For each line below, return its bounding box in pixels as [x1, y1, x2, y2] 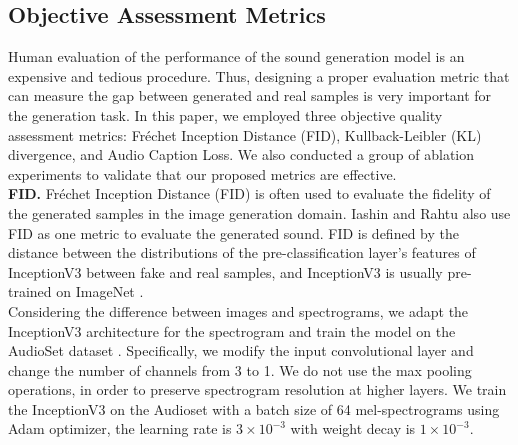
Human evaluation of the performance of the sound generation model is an [8, 46, 465, 67]
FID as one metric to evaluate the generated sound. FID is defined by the [8, 222, 459, 243]
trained [8, 281, 52, 302]
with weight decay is [290, 418, 416, 439]
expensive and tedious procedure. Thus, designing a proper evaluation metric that [8, 65, 510, 86]
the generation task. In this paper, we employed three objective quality [8, 104, 443, 125]
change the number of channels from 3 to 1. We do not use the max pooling [8, 359, 472, 380]
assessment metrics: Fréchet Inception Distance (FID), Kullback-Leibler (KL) [8, 124, 482, 145]
